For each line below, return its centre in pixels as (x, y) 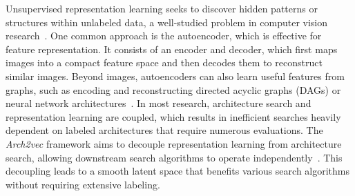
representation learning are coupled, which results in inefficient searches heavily (173, 116)
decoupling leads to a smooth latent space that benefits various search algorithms (178, 171)
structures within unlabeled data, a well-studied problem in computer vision (167, 22)
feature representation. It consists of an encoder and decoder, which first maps (172, 49)
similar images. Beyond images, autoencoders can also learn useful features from (175, 76)
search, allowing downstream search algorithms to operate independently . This (174, 157)
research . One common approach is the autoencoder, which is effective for (164, 36)
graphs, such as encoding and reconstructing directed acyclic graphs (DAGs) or (173, 89)
